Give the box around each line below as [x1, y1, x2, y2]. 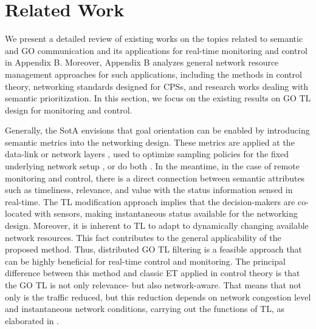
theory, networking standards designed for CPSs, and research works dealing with [5, 80, 309, 92]
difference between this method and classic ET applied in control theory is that [5, 266, 300, 279]
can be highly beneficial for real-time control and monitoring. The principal [5, 254, 286, 267]
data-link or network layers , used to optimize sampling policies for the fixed [5, 148, 289, 160]
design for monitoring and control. [5, 103, 132, 116]
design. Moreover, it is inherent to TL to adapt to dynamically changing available [5, 219, 309, 232]
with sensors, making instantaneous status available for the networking [34, 207, 298, 220]
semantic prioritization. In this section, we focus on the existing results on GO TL [5, 92, 311, 104]
